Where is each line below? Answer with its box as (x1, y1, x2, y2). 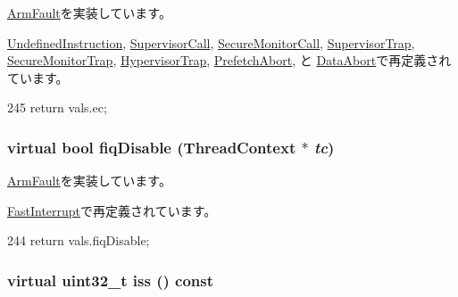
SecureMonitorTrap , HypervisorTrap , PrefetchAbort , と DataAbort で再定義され (7, 51, 452, 70)
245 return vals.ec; (7, 98, 107, 117)
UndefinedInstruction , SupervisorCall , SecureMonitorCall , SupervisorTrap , (7, 33, 415, 52)
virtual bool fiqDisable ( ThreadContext (7, 136, 296, 158)
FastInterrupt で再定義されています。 (7, 201, 217, 219)
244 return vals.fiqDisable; (7, 231, 150, 250)
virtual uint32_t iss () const (7, 268, 214, 291)
